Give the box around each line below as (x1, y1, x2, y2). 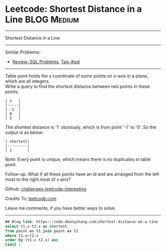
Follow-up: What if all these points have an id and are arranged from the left (5, 171, 160, 177)
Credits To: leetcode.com (5, 195, 57, 201)
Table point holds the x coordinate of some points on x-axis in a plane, (5, 73, 148, 79)
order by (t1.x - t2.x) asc (5, 238, 58, 243)
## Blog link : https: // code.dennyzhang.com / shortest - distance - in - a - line (5, 219, 158, 224)
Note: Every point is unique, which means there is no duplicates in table (5, 156, 151, 162)
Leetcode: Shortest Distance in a (5, 3, 142, 15)
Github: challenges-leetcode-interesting (5, 186, 86, 192)
